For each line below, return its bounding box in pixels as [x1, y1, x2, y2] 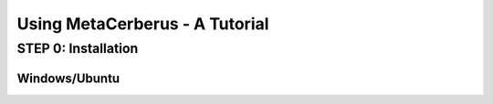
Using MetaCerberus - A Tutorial [16, 14, 269, 34]
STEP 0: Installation [16, 40, 139, 57]
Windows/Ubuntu [16, 70, 121, 86]
